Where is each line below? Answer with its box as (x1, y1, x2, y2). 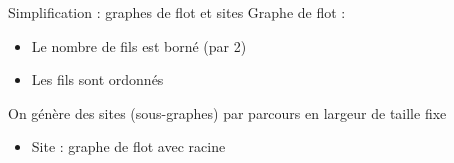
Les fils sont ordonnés (31, 69, 164, 90)
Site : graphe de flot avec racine (31, 136, 226, 157)
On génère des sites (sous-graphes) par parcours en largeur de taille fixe (8, 102, 447, 123)
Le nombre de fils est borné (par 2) (31, 35, 247, 56)
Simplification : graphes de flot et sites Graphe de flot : (8, 2, 346, 22)
